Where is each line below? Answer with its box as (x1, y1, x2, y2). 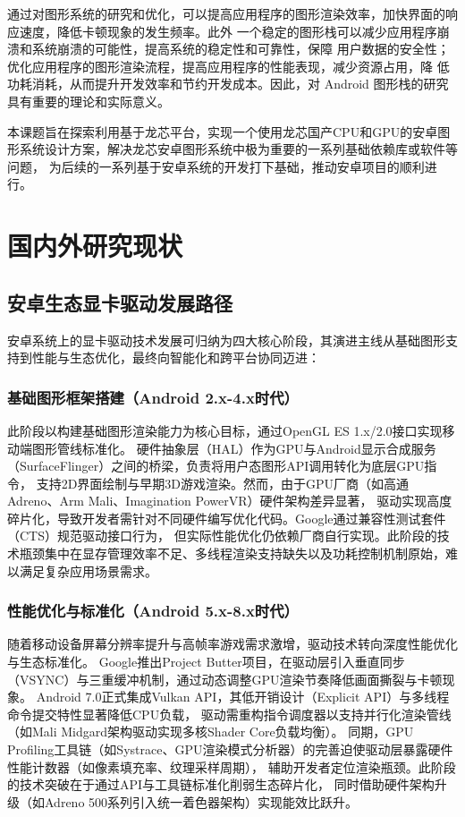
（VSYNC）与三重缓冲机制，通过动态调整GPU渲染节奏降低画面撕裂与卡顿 (7, 669, 443, 688)
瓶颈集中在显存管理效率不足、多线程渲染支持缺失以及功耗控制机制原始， (19, 544, 445, 563)
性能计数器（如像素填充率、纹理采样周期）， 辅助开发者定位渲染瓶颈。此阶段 (7, 757, 456, 776)
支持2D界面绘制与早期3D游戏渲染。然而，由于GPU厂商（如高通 (36, 473, 410, 492)
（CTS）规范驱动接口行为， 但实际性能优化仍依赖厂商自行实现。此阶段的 (7, 526, 437, 545)
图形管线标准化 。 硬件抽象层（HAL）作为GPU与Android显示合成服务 (31, 438, 436, 457)
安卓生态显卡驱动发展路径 (7, 288, 232, 316)
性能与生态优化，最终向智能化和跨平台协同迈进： (31, 348, 320, 367)
